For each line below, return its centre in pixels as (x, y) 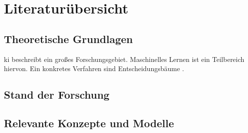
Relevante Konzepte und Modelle (89, 123)
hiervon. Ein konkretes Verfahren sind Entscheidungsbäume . (94, 68)
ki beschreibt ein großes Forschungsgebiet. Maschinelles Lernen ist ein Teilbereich (124, 59)
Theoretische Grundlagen (68, 38)
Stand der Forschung (57, 95)
